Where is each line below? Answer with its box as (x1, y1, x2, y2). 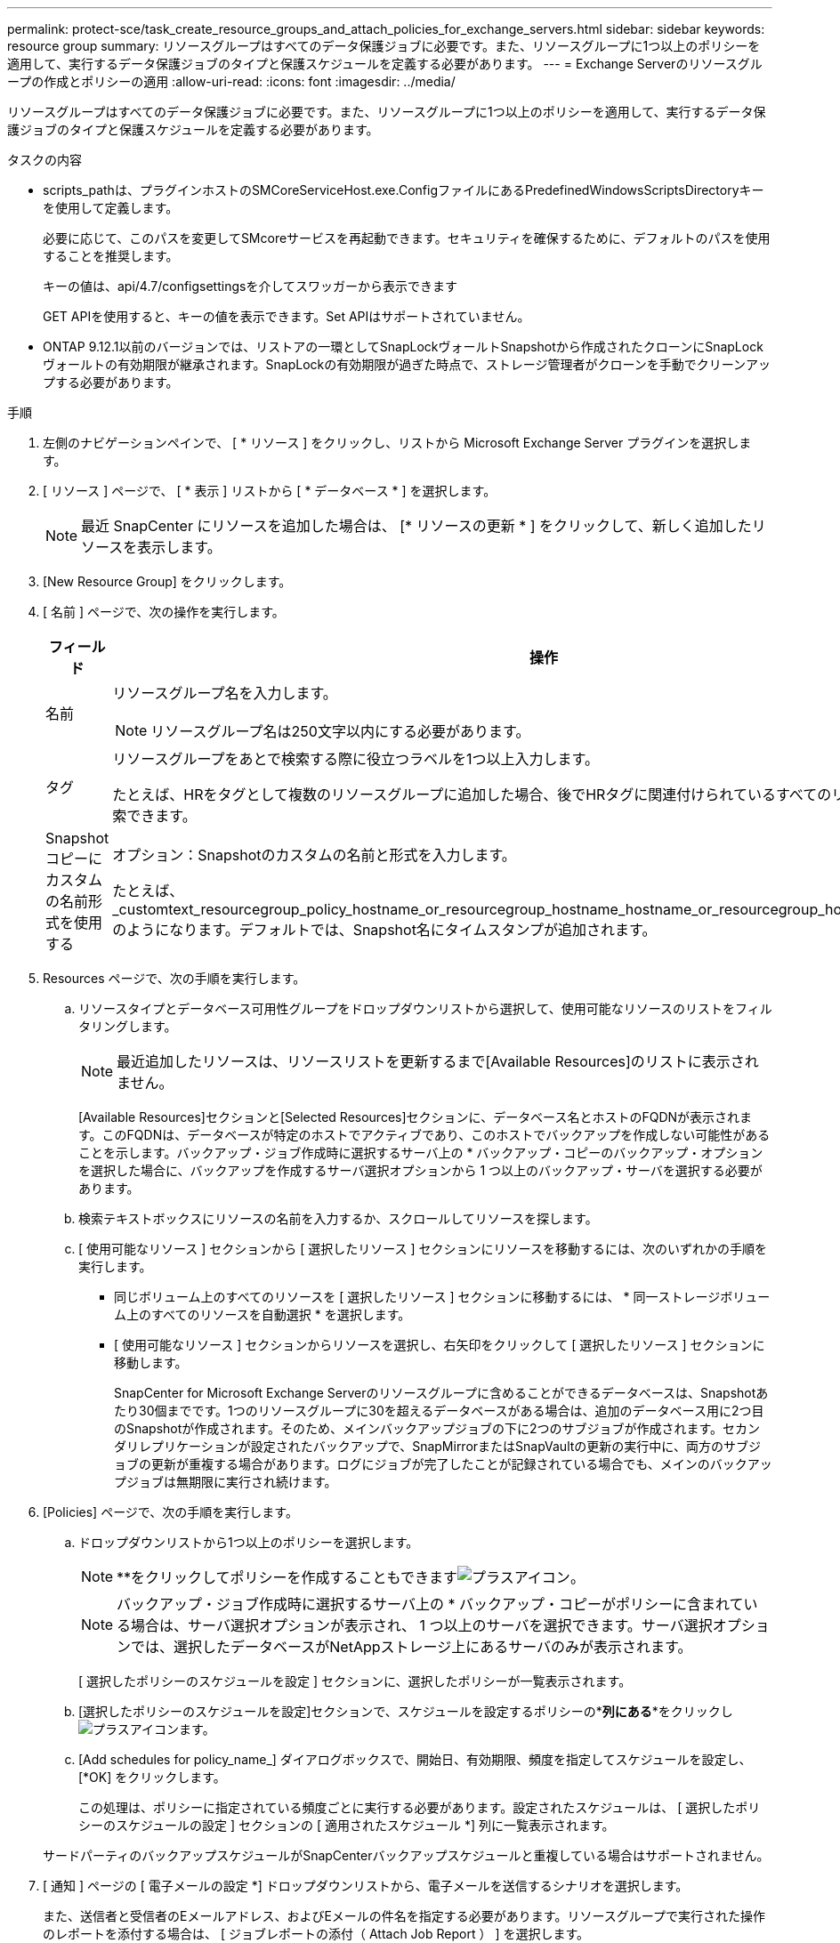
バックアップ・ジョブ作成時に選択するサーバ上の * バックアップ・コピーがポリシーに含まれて (117, 1595, 744, 1613)
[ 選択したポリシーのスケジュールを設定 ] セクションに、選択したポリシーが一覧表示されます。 (78, 1673, 632, 1689)
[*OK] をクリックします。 (78, 1770, 226, 1785)
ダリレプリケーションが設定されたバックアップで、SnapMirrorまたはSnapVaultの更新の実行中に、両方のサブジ (114, 1439, 761, 1454)
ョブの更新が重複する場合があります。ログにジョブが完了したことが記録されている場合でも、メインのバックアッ (114, 1456, 772, 1471)
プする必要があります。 (43, 375, 179, 390)
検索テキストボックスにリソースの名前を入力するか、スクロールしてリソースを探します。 (78, 1211, 598, 1226)
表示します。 (137, 538, 222, 556)
